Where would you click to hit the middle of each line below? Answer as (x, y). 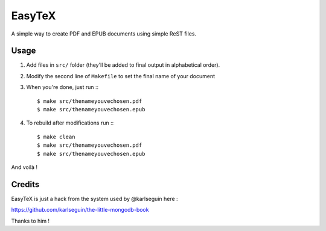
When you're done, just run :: (62, 87)
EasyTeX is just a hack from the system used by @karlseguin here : (94, 199)
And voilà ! (24, 167)
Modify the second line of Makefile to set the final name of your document (121, 76)
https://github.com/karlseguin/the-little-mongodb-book (80, 210)
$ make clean (56, 137)
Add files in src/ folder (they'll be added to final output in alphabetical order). (123, 65)
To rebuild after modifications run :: (70, 123)
